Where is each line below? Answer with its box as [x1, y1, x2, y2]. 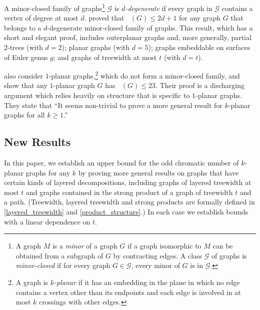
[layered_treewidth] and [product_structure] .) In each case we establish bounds [4, 206, 248, 217]
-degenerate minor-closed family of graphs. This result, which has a [47, 22, 253, 32]
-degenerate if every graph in [125, 2, 212, 13]
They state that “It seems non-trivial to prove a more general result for [4, 99, 222, 110]
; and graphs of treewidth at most [53, 51, 157, 62]
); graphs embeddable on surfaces [148, 42, 250, 52]
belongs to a [4, 22, 41, 32]
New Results [4, 134, 71, 149]
